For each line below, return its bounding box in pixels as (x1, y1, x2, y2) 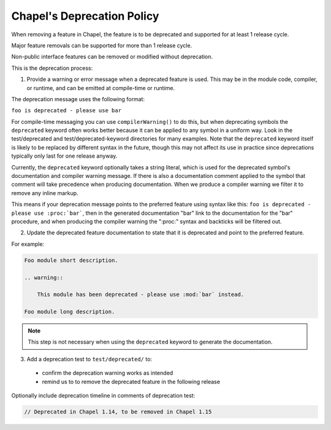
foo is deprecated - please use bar (11, 107, 122, 114)
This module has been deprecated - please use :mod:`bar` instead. (37, 291, 245, 298)
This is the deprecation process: (11, 64, 93, 72)
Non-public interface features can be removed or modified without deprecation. (11, 53, 213, 61)
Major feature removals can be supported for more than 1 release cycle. (11, 42, 192, 49)
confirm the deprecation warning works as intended (42, 369, 173, 377)
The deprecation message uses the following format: (11, 95, 145, 102)
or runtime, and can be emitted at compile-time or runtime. (26, 84, 175, 91)
